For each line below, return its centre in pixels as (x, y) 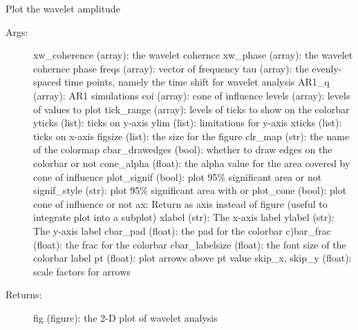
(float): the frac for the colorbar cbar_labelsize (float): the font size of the (190, 244)
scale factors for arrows (82, 271)
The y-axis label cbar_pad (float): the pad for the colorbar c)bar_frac (182, 230)
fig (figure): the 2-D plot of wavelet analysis (125, 317)
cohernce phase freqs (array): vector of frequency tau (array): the (171, 68)
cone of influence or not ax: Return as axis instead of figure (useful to (180, 203)
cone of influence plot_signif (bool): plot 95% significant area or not (178, 176)
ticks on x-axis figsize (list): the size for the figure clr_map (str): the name (191, 136)
